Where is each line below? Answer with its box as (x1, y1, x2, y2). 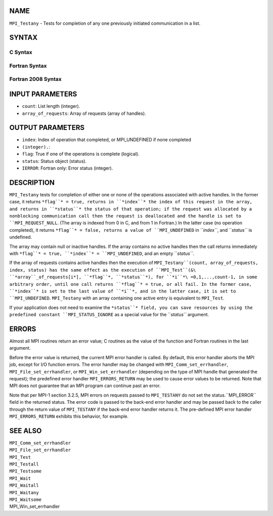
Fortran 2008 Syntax (9, 76, 62, 83)
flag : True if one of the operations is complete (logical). (22, 151, 140, 157)
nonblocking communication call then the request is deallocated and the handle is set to (9, 213, 242, 219)
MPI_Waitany (9, 490, 39, 495)
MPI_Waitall (9, 483, 39, 488)
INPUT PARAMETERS (9, 90, 77, 99)
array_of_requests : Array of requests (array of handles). (22, 110, 146, 116)
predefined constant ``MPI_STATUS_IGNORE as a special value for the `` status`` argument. (9, 312, 209, 318)
